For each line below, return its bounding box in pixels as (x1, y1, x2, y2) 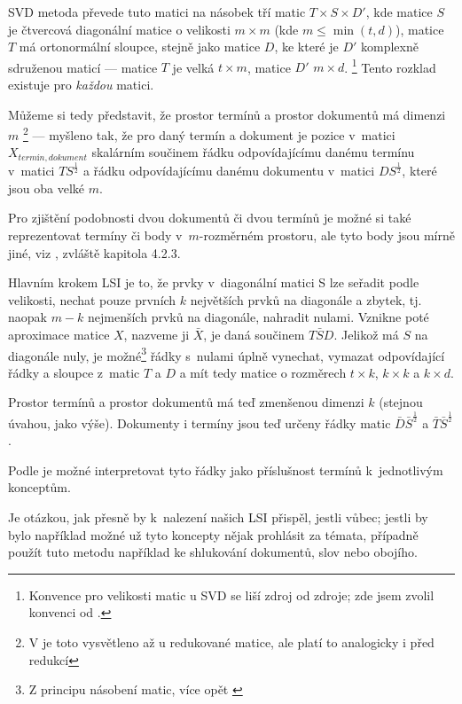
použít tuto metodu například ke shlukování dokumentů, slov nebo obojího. (8, 543, 418, 561)
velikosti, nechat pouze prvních (8, 290, 176, 309)
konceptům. (8, 478, 71, 497)
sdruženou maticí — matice (8, 58, 158, 76)
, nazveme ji (123, 325, 190, 344)
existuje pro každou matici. (8, 75, 154, 94)
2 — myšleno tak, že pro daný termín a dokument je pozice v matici (22, 123, 395, 144)
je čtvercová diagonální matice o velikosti (8, 20, 231, 38)
